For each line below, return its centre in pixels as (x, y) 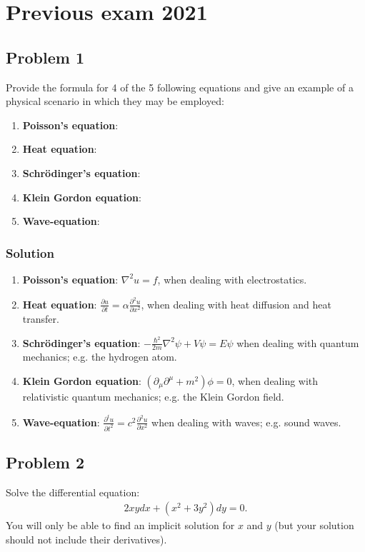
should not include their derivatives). (86, 539)
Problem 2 (45, 462)
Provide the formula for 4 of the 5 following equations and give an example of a (180, 87)
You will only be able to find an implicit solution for (120, 525)
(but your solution (314, 525)
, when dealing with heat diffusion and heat (236, 304)
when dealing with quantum (298, 342)
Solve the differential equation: (73, 492)
